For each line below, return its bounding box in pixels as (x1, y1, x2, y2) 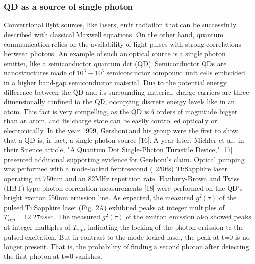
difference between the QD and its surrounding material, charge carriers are (4, 87, 231, 97)
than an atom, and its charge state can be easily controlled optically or (4, 116, 217, 126)
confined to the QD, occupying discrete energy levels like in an (47, 96, 235, 106)
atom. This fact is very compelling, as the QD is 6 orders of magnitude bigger (4, 106, 238, 116)
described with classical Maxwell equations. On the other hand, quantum (4, 29, 224, 39)
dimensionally (4, 96, 45, 106)
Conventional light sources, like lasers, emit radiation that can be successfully (4, 20, 237, 30)
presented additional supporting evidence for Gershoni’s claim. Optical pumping (4, 154, 245, 164)
